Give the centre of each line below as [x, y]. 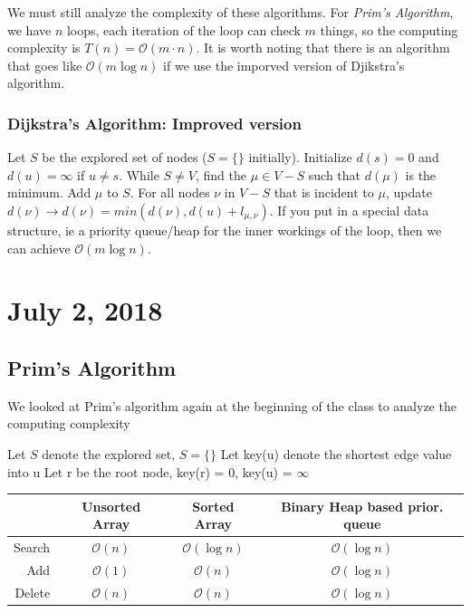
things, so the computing [389, 29]
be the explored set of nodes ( [125, 157]
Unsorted [111, 506]
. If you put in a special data [349, 210]
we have [29, 29]
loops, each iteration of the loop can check [183, 29]
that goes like [45, 65]
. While [139, 174]
